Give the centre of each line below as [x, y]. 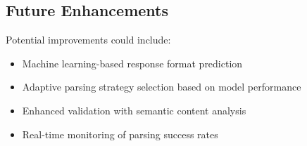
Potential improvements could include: [88, 40]
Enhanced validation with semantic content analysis [134, 110]
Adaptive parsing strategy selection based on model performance [162, 87]
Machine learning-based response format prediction [132, 63]
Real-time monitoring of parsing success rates [120, 134]
